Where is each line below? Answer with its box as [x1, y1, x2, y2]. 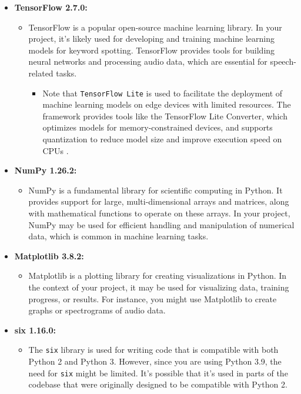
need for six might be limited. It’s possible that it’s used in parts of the [28, 366, 288, 379]
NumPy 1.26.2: [14, 164, 77, 176]
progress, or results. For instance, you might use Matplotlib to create [28, 292, 277, 305]
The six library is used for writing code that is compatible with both [28, 343, 279, 356]
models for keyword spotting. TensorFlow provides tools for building [28, 44, 275, 56]
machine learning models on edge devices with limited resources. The [42, 98, 291, 111]
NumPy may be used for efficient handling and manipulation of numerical [28, 218, 295, 231]
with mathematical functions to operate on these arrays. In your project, [28, 206, 290, 219]
